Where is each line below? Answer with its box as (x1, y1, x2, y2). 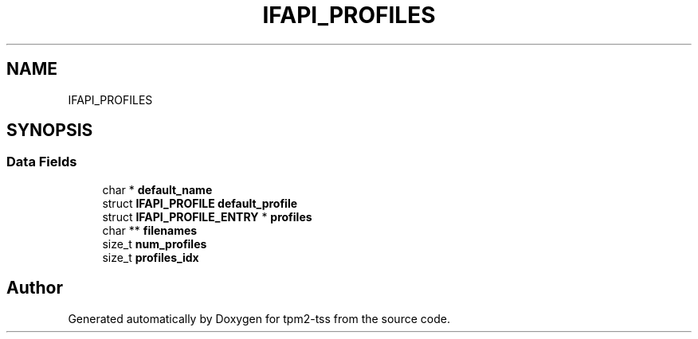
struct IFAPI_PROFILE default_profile (102, 196, 298, 210)
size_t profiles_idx (102, 250, 199, 264)
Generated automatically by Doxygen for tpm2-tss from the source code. (68, 311, 450, 325)
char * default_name (102, 182, 213, 197)
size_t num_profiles (102, 236, 207, 251)
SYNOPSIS (6, 120, 93, 141)
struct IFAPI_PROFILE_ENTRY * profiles (102, 209, 312, 224)
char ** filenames (102, 223, 198, 237)
